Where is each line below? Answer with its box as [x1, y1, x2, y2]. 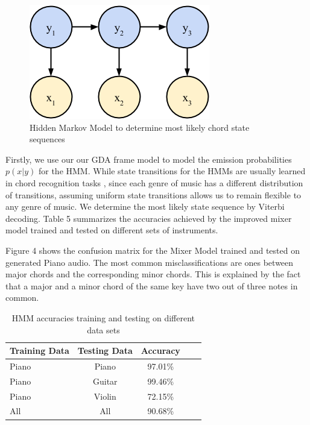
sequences [30, 133, 65, 145]
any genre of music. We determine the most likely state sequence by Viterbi [5, 200, 285, 213]
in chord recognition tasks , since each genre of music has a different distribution [5, 176, 303, 189]
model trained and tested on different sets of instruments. [5, 224, 218, 236]
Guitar [92, 374, 118, 387]
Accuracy [141, 344, 180, 357]
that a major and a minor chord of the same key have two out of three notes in [5, 279, 298, 292]
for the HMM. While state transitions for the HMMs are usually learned [38, 165, 306, 177]
